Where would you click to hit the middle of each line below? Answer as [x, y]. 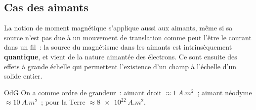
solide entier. [23, 76]
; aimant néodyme [225, 92]
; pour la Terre [63, 102]
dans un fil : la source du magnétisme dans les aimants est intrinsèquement [118, 47]
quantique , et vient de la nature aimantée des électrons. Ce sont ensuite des [121, 56]
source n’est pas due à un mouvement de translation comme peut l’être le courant [128, 37]
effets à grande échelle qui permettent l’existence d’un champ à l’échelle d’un [120, 66]
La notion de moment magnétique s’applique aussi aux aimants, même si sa [118, 28]
